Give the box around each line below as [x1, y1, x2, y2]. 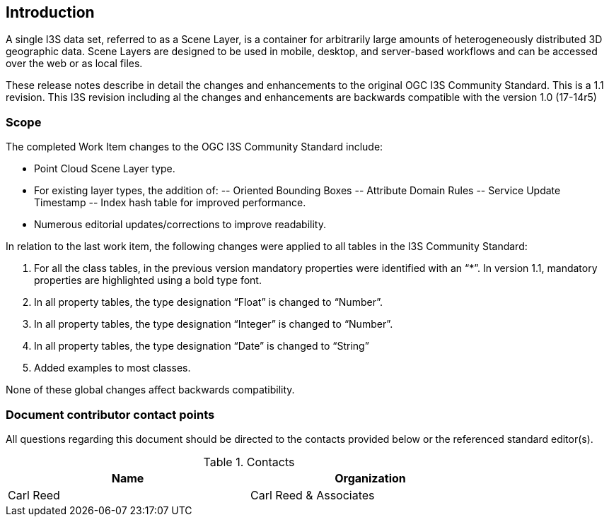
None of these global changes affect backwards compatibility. [6, 384, 295, 396]
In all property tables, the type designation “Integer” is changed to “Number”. [34, 318, 393, 331]
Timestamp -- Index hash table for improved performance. [34, 196, 306, 209]
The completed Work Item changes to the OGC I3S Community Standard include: [6, 141, 383, 153]
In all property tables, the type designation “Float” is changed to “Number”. [34, 296, 383, 309]
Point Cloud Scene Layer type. [34, 162, 175, 175]
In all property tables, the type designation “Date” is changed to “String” [34, 340, 369, 352]
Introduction [6, 4, 95, 21]
